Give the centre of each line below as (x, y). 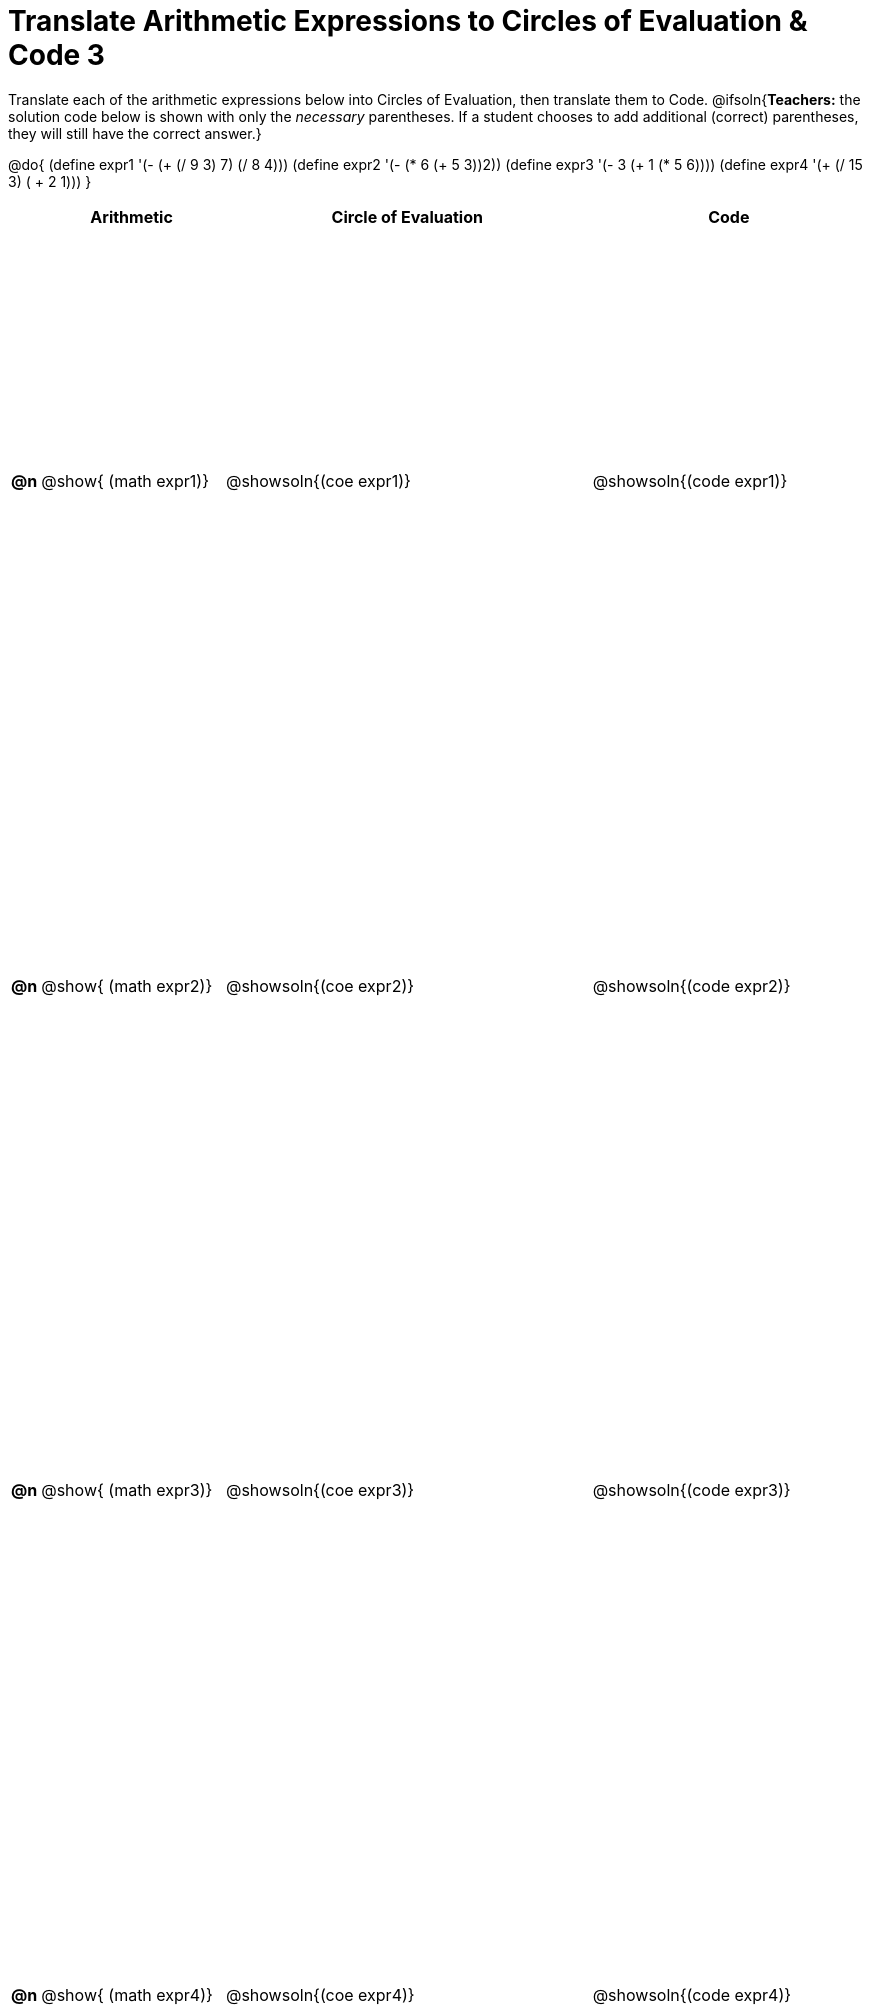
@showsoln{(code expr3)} (691, 1490)
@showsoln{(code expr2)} (691, 985)
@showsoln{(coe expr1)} (318, 481)
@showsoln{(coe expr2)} (320, 985)
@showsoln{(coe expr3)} (320, 1490)
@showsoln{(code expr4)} (692, 1994)
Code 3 (56, 55)
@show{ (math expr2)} (127, 985)
